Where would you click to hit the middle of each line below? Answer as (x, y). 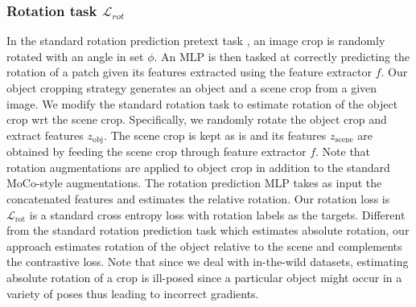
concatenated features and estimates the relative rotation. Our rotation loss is (198, 199)
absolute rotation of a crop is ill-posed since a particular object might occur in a (204, 277)
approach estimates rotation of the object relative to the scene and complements (204, 246)
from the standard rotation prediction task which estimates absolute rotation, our (208, 230)
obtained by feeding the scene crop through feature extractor (157, 151)
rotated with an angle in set (75, 56)
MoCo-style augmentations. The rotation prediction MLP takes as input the (194, 183)
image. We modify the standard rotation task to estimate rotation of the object (202, 103)
